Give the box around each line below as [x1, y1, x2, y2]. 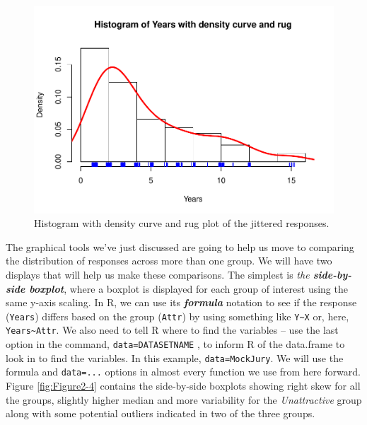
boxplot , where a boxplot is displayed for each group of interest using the [29, 281, 348, 296]
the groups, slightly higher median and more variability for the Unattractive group [6, 392, 362, 407]
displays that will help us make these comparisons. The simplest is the [6, 267, 310, 281]
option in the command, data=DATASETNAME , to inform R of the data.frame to [6, 337, 345, 351]
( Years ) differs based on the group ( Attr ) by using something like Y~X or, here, [6, 308, 349, 323]
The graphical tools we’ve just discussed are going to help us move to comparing [6, 239, 354, 254]
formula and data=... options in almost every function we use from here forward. [6, 364, 361, 379]
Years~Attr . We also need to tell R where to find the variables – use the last [6, 322, 339, 337]
